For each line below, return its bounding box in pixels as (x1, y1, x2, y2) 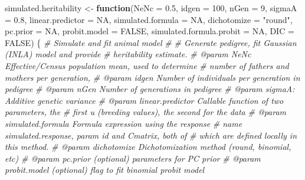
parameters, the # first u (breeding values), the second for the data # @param (5, 106, 287, 118)
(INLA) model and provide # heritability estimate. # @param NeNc (5, 48, 251, 60)
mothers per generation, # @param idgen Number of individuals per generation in (5, 71, 300, 83)
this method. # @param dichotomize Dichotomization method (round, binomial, (5, 140, 291, 153)
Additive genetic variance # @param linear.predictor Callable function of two (5, 94, 284, 106)
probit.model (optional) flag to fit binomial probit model (5, 163, 205, 176)
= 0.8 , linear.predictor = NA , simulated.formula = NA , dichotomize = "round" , (5, 13, 293, 25)
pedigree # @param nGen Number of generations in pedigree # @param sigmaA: (5, 83, 295, 95)
